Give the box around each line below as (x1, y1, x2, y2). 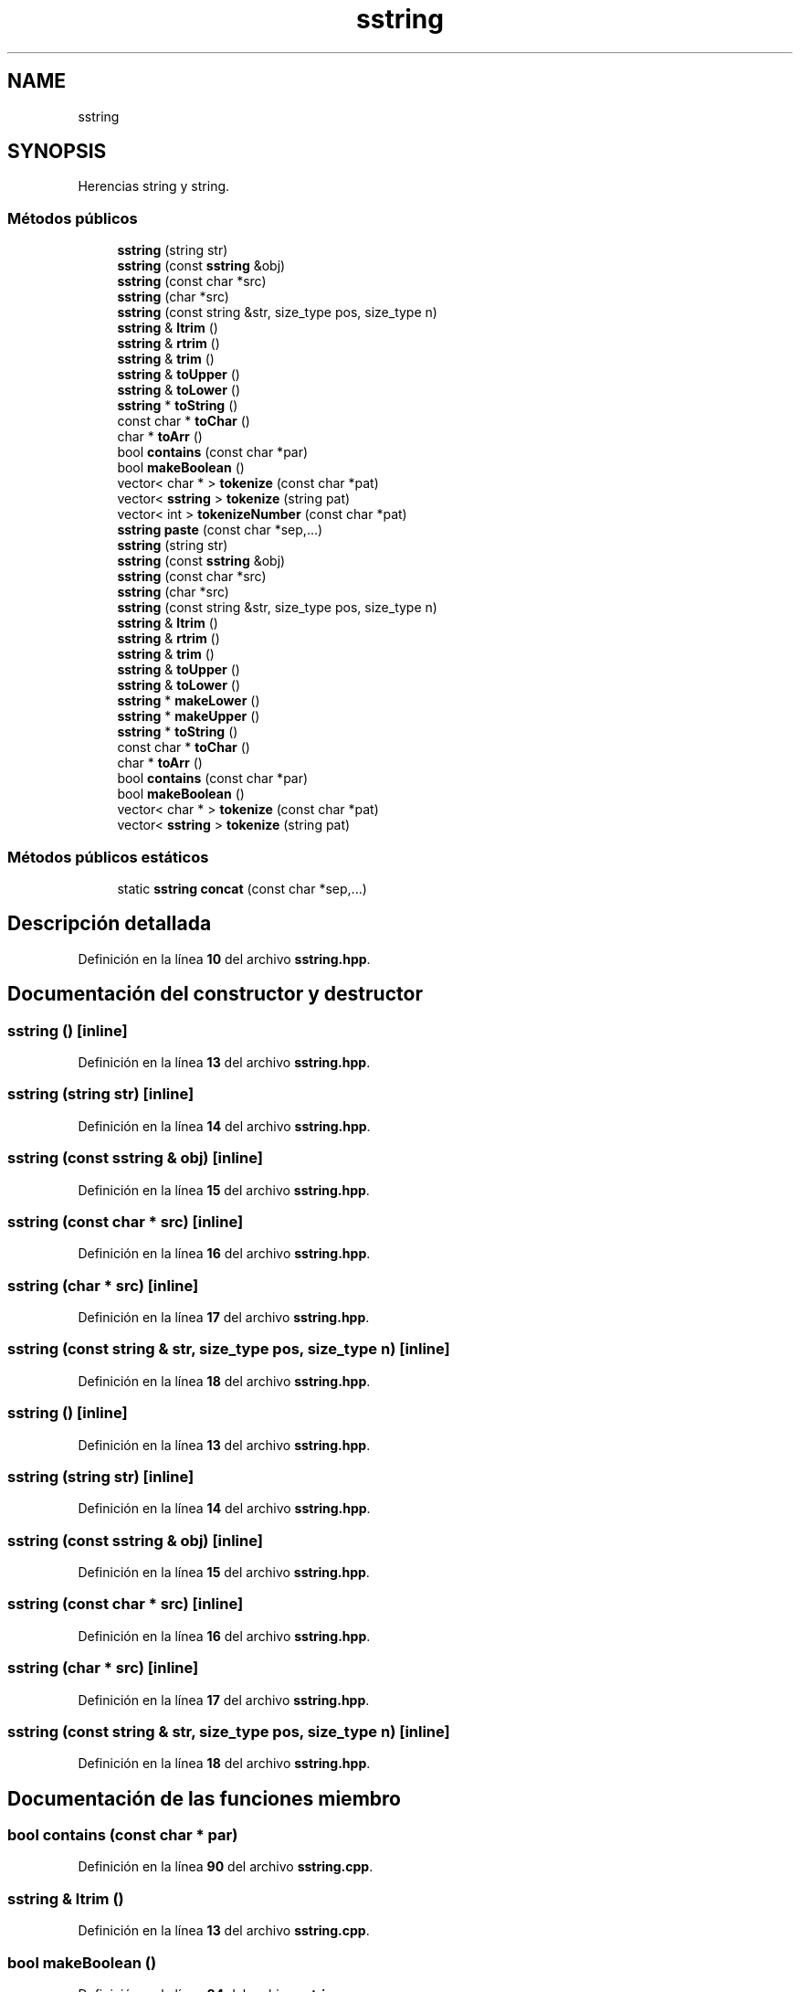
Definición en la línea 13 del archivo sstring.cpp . (78, 1923, 370, 1939)
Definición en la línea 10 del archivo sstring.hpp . (78, 950, 371, 967)
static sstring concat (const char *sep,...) (117, 880, 367, 896)
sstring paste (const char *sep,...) (117, 522, 323, 538)
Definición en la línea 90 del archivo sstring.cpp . (78, 1859, 374, 1875)
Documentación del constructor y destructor (7, 982, 423, 1006)
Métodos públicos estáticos (7, 847, 209, 866)
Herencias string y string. (78, 178, 230, 195)
